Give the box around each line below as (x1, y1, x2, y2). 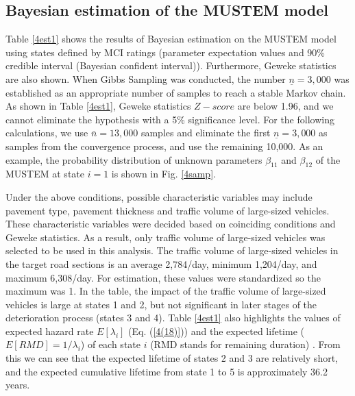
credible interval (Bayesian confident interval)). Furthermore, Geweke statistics (5, 58, 336, 73)
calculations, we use (5, 125, 88, 140)
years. (5, 378, 30, 392)
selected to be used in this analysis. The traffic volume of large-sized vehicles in (5, 243, 339, 258)
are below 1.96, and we (237, 99, 334, 113)
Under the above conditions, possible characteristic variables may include (5, 189, 313, 203)
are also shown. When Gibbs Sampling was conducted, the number (5, 71, 286, 86)
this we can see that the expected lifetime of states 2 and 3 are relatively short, (5, 351, 338, 365)
